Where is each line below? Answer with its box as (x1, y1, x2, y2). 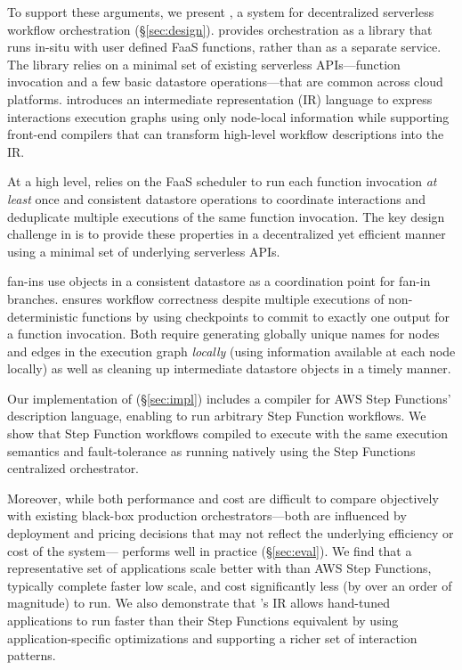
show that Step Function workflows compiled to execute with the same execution (7, 424, 449, 443)
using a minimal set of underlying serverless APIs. (7, 241, 280, 260)
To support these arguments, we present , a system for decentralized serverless (7, 3, 434, 20)
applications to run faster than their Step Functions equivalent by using (7, 611, 399, 629)
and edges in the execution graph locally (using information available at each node (7, 341, 456, 360)
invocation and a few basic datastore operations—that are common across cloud (7, 72, 443, 91)
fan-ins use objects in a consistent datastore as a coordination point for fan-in (7, 272, 431, 290)
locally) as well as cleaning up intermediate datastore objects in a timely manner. (7, 359, 451, 378)
